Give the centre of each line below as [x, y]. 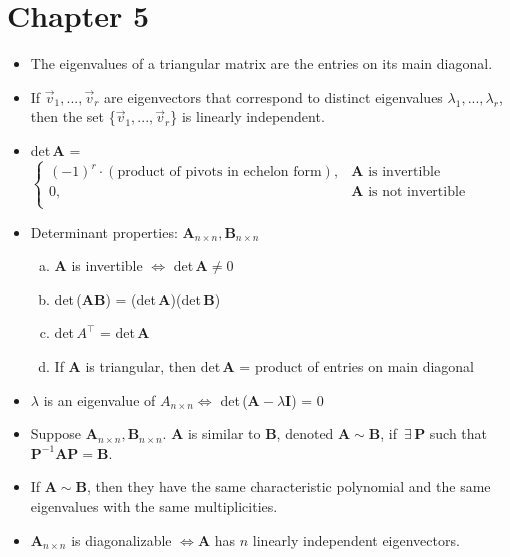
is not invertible [417, 192]
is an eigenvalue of [99, 399]
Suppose [56, 433]
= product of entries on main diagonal [357, 365]
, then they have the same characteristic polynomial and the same [289, 486]
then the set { [73, 116]
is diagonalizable [121, 539]
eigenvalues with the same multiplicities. [154, 505]
